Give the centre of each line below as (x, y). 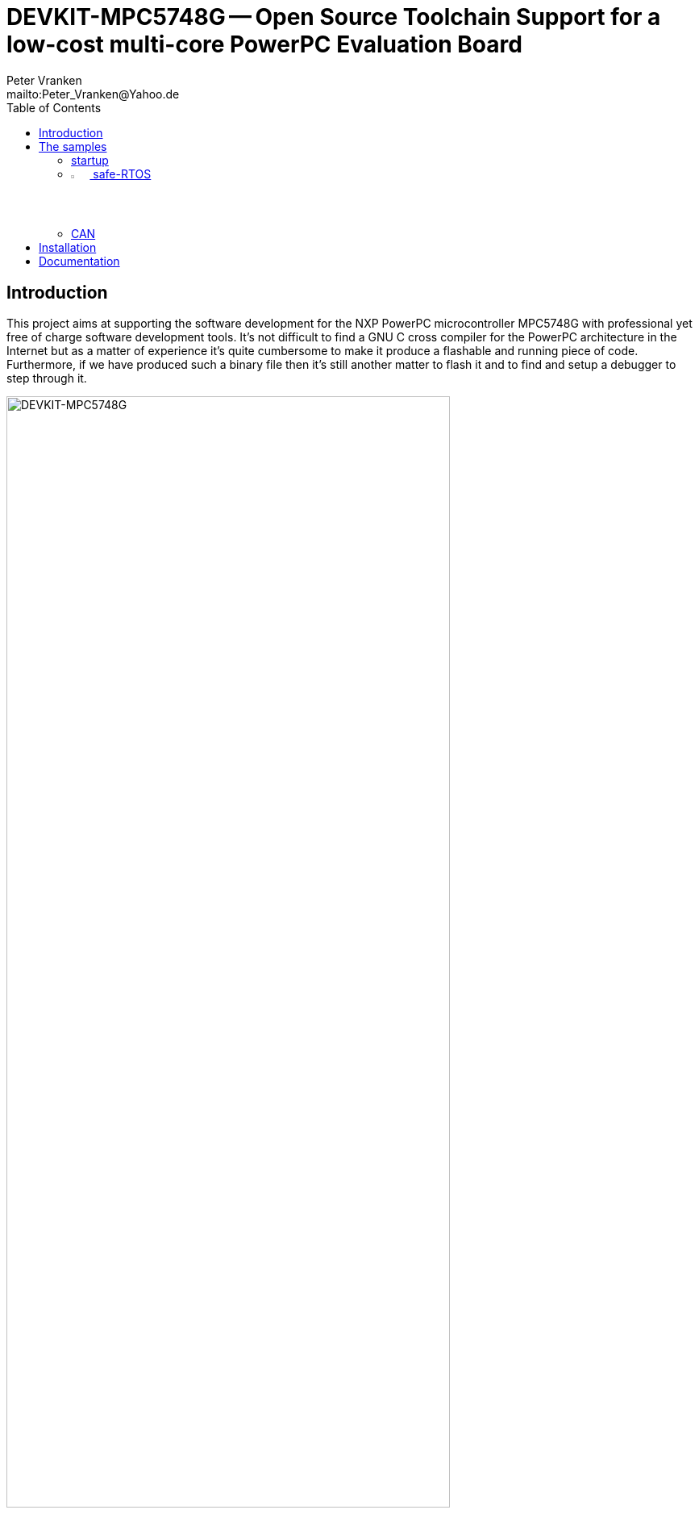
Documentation (79, 261)
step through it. (47, 378)
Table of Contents (54, 107)
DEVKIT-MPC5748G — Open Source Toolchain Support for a (334, 17)
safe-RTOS (122, 174)
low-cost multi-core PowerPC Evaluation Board (264, 44)
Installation (68, 248)
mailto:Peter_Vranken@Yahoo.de (93, 94)
